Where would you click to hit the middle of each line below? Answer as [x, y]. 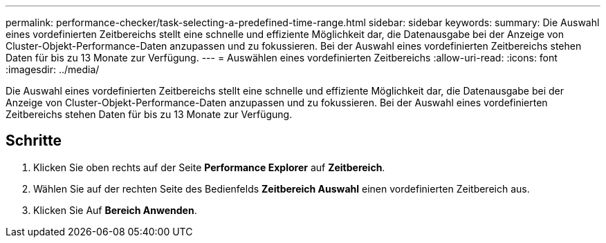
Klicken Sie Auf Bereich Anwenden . [115, 210]
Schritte [34, 141]
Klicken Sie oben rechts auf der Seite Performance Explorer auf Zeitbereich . [209, 167]
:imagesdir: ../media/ [53, 69]
